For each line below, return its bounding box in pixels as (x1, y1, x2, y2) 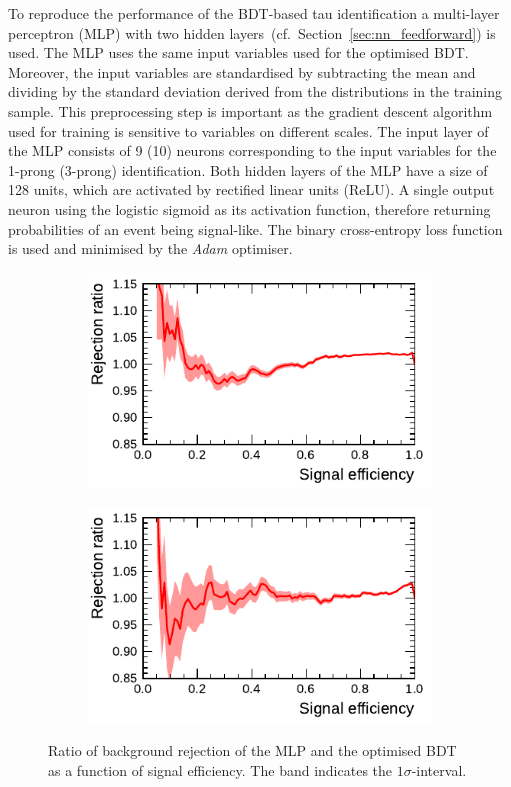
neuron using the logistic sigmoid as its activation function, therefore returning (8, 198, 491, 219)
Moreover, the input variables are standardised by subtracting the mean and (8, 61, 476, 82)
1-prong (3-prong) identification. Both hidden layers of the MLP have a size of (8, 159, 488, 180)
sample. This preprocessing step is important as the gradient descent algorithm (8, 100, 493, 121)
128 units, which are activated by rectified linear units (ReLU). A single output (8, 179, 495, 200)
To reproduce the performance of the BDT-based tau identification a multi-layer (8, 3, 500, 23)
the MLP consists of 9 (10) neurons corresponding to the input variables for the (8, 140, 497, 161)
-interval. (411, 759, 467, 780)
